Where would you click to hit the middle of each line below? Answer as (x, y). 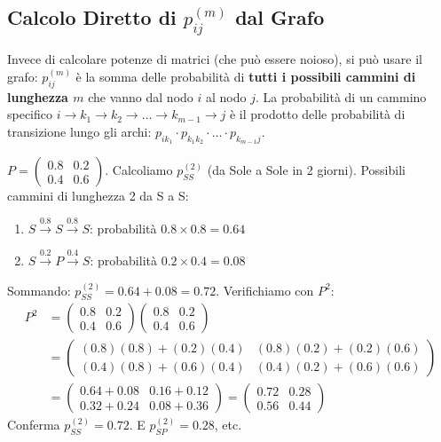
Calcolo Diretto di (92, 17)
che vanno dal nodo (141, 96)
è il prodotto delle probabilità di (317, 114)
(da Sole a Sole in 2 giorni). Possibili (306, 170)
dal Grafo (280, 17)
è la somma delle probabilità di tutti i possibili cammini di (246, 77)
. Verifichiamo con (265, 290)
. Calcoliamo (139, 170)
